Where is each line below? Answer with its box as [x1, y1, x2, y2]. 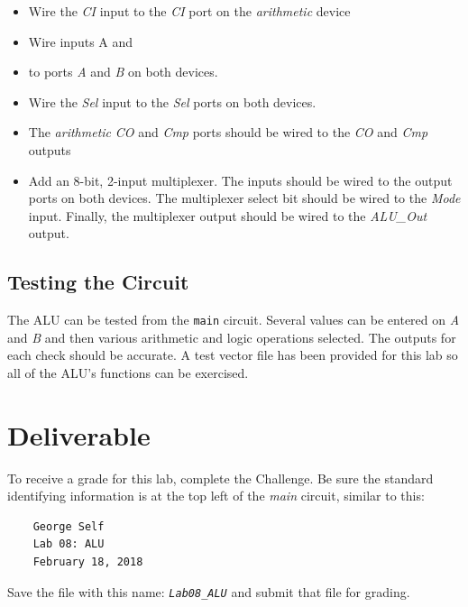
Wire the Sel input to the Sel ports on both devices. [28, 92, 317, 111]
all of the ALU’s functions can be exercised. [7, 363, 249, 382]
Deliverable [7, 416, 151, 453]
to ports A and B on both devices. [28, 62, 218, 81]
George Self [32, 520, 105, 533]
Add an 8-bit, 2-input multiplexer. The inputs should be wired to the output [28, 170, 453, 189]
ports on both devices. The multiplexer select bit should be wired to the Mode [28, 189, 461, 207]
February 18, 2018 [32, 556, 143, 569]
